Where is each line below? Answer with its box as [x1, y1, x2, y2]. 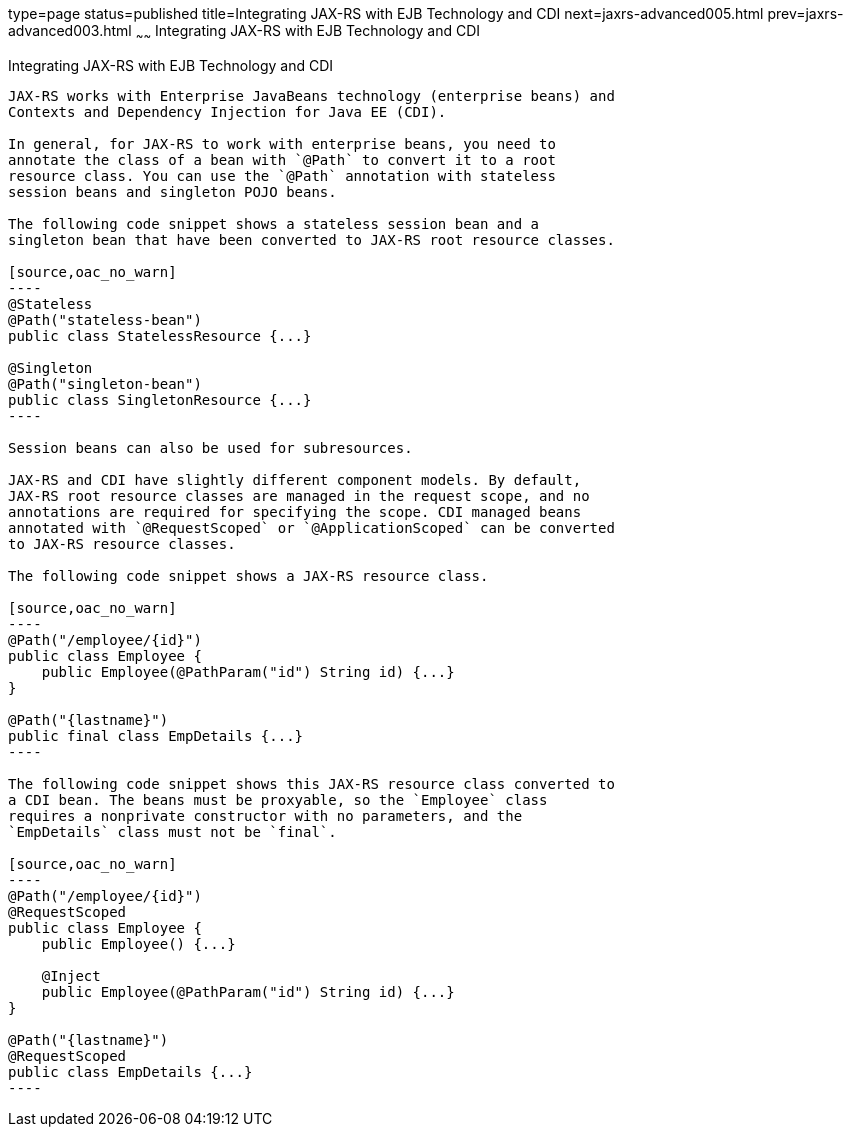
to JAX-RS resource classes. [8, 535, 236, 552]
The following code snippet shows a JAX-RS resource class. [8, 567, 489, 584]
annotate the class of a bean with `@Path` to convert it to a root [8, 151, 556, 168]
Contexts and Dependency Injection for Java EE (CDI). [8, 103, 447, 120]
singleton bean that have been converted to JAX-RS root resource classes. [8, 231, 615, 248]
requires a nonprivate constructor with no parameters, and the [8, 807, 523, 824]
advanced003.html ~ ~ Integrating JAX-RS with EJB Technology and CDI [8, 22, 481, 43]
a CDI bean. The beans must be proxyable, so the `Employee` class [8, 791, 548, 808]
